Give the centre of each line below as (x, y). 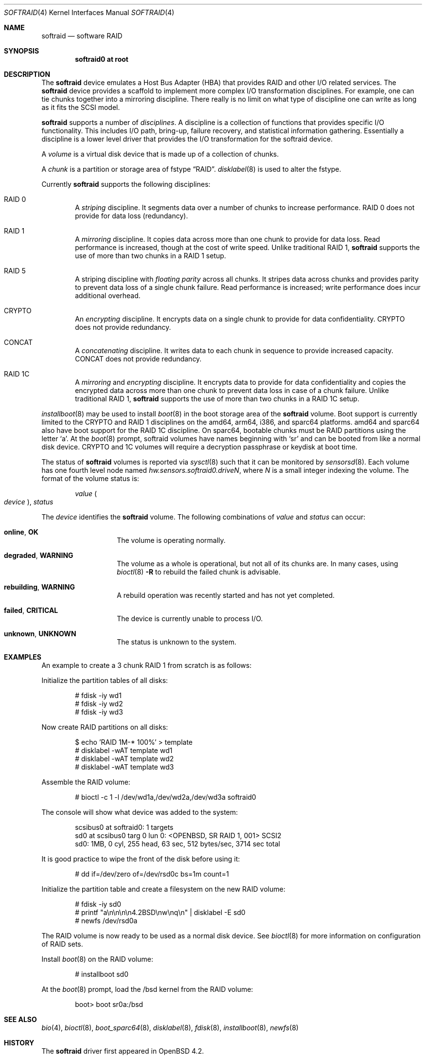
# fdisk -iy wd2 (99, 704)
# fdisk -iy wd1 (98, 695)
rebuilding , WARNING (39, 587)
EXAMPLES (23, 657)
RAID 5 (15, 271)
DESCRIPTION (27, 74)
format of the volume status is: (90, 478)
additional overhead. (108, 296)
